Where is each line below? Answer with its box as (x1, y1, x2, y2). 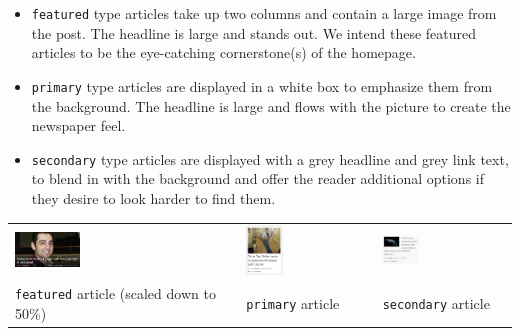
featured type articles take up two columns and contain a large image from (31, 3, 497, 23)
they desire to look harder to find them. (31, 187, 276, 208)
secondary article (382, 293, 490, 314)
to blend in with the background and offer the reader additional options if (31, 168, 484, 189)
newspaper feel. (31, 115, 126, 136)
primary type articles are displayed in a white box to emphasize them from (31, 75, 493, 96)
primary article (246, 293, 340, 314)
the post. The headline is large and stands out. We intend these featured (31, 22, 476, 43)
